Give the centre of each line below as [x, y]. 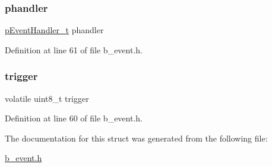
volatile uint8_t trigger [47, 98]
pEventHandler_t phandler [54, 30]
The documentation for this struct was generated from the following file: [136, 138]
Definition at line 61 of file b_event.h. [74, 49]
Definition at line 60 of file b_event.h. [74, 118]
